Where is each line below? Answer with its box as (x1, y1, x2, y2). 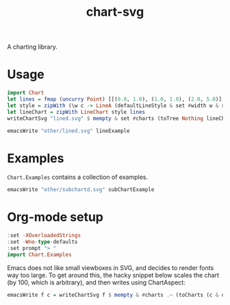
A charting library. (7, 42, 58, 51)
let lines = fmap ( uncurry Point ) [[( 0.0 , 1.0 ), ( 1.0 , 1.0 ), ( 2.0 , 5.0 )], (7, 96, 225, 103)
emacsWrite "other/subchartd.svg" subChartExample (7, 186, 155, 193)
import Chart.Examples (7, 251, 72, 258)
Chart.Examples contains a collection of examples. (7, 173, 149, 182)
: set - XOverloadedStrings (7, 232, 81, 239)
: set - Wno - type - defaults (7, 239, 78, 245)
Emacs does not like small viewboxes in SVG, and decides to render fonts (7, 263, 214, 271)
